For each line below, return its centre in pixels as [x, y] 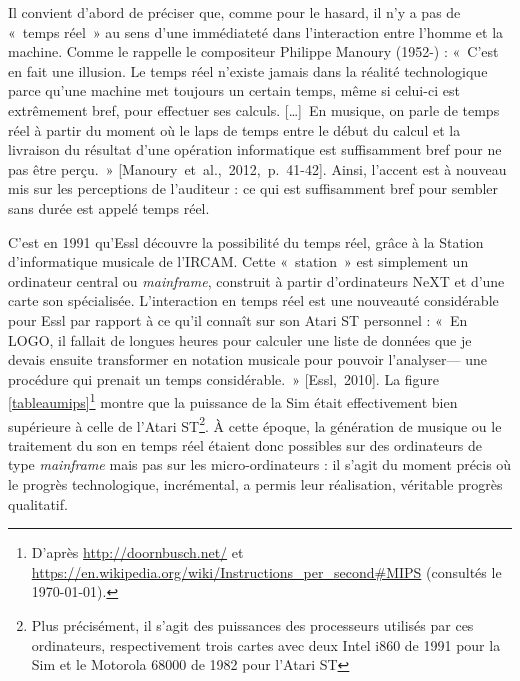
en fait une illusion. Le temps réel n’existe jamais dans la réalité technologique [248, 70]
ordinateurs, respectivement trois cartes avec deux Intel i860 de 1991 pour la [266, 644]
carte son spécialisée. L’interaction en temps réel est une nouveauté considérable [253, 300]
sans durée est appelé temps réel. [109, 207]
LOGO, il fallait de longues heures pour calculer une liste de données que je [240, 339]
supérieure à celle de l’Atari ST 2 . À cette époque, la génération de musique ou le [255, 424]
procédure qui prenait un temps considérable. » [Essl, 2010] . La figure [224, 378]
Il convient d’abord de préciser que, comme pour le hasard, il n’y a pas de [234, 12]
